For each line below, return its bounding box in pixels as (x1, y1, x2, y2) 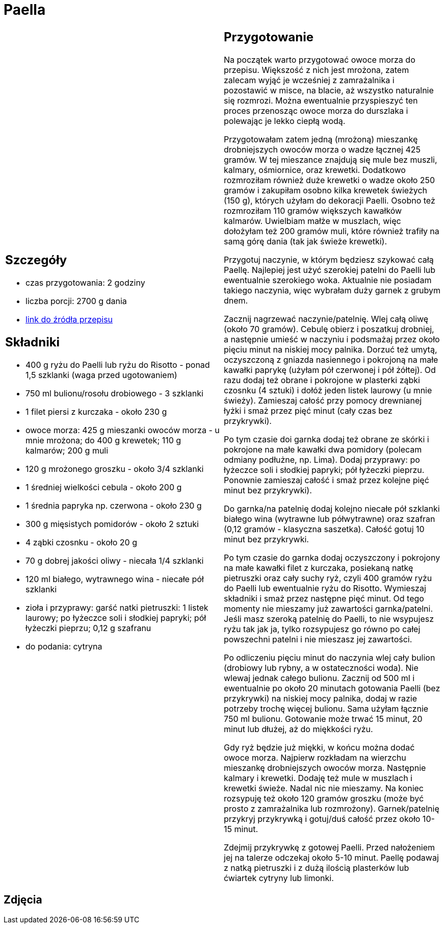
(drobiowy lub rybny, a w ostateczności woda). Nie (224, 662, 419, 673)
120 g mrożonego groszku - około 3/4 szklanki (25, 464, 204, 474)
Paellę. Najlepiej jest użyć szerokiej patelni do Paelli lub (224, 264, 436, 275)
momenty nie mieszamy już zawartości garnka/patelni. (224, 603, 433, 614)
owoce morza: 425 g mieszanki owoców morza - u (25, 425, 220, 436)
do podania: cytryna (25, 641, 102, 652)
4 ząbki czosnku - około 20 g (25, 537, 137, 548)
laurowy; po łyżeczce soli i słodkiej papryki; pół (25, 613, 206, 623)
